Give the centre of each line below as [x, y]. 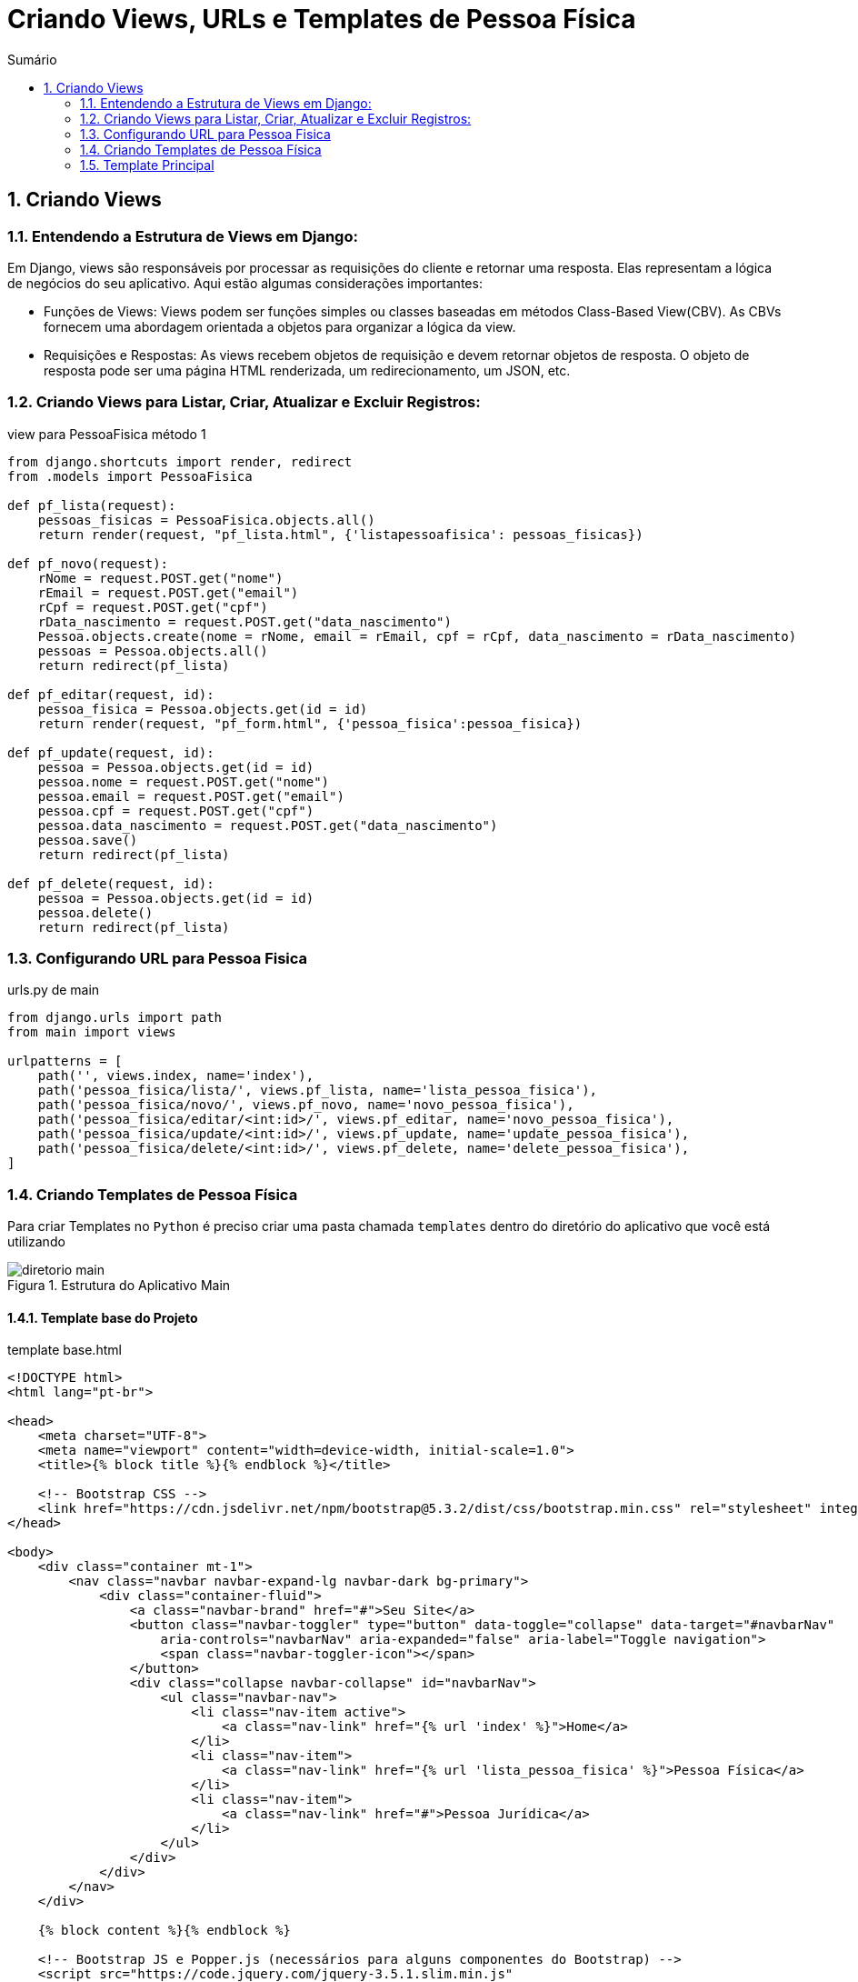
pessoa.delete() [95, 912]
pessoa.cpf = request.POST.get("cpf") [176, 811]
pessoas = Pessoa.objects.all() [153, 651]
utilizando [36, 1242]
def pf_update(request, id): [111, 752]
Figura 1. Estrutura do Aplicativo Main [119, 1286]
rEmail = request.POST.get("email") [168, 592]
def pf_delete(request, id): [111, 883]
